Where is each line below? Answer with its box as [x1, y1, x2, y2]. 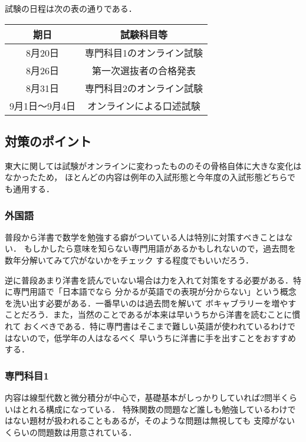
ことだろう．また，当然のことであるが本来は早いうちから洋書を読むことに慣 [5, 308, 301, 321]
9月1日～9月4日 [9, 98, 76, 113]
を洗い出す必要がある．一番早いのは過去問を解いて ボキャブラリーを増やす [5, 296, 297, 309]
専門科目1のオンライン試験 [85, 45, 203, 60]
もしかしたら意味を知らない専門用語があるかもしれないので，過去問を [24, 242, 297, 255]
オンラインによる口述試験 [87, 98, 200, 113]
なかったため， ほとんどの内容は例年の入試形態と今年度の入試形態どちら [5, 171, 288, 183]
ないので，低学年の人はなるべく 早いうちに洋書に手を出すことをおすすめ [12, 331, 297, 344]
